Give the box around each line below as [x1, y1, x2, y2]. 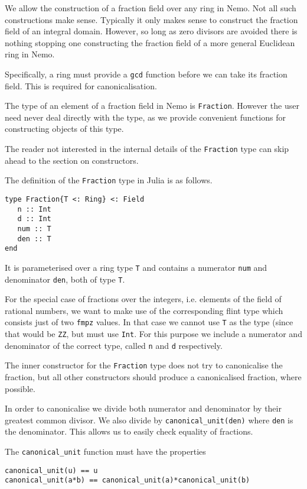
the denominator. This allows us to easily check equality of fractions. [5, 425, 253, 438]
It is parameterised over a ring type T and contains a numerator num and [5, 261, 267, 273]
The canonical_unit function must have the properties [5, 445, 206, 458]
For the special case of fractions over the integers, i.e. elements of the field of [5, 293, 282, 305]
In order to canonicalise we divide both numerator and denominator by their [5, 402, 282, 414]
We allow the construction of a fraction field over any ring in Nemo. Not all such [5, 2, 296, 14]
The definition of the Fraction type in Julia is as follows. [5, 174, 213, 186]
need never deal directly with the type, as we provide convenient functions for [5, 111, 286, 123]
